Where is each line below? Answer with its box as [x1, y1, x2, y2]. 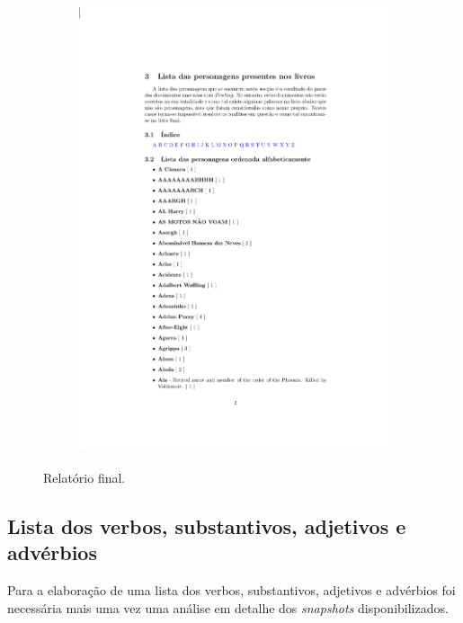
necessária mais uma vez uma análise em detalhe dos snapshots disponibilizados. [7, 598, 449, 617]
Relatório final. [43, 468, 126, 487]
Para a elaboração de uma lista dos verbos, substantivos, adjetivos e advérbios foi [7, 581, 456, 600]
